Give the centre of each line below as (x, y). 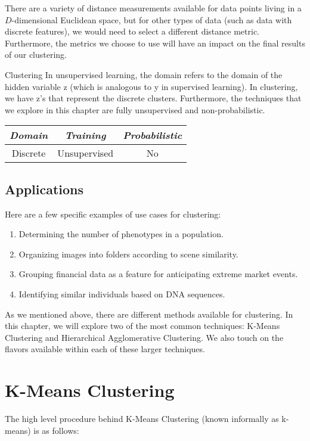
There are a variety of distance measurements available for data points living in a (153, 8)
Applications (44, 189)
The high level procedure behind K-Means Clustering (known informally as (142, 419)
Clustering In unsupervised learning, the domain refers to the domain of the (144, 74)
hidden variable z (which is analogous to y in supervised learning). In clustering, (151, 86)
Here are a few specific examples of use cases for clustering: (113, 214)
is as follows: (56, 430)
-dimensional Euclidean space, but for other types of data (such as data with (152, 19)
